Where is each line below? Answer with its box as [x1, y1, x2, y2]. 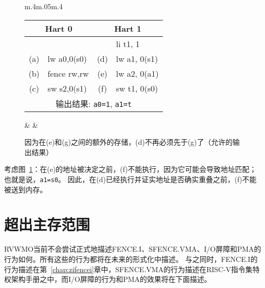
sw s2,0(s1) [47, 82, 87, 94]
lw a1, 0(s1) [116, 52, 158, 64]
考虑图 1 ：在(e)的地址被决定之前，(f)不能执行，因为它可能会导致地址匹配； [4, 164, 257, 174]
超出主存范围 [4, 214, 90, 235]
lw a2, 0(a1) [116, 67, 159, 79]
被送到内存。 [4, 184, 47, 194]
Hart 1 [114, 22, 142, 34]
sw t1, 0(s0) [116, 82, 158, 94]
